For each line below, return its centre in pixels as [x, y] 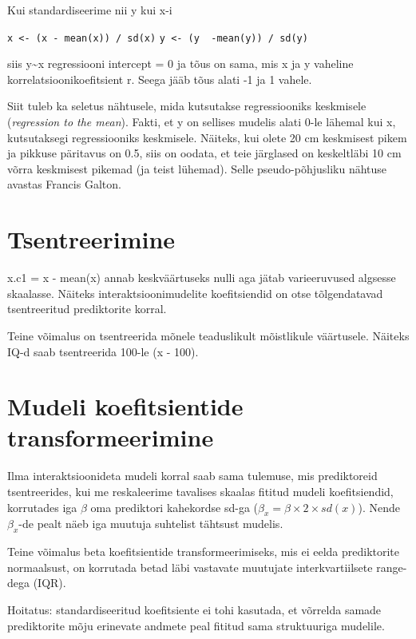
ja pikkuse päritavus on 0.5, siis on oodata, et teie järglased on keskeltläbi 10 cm [204, 153]
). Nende [379, 507]
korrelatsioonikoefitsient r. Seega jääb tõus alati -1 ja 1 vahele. [160, 79]
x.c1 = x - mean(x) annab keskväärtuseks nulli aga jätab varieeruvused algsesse [202, 278]
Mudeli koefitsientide [125, 406]
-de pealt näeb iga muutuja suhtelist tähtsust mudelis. [151, 524]
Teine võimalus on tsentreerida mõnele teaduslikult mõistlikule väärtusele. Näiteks [208, 335]
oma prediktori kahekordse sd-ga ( [174, 507]
